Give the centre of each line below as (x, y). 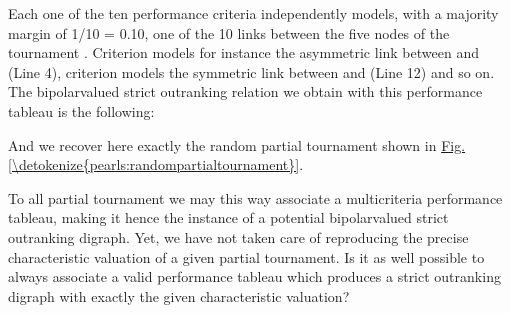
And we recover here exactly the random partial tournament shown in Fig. (237, 144)
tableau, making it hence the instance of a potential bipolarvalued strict (228, 217)
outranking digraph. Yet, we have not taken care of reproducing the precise (238, 236)
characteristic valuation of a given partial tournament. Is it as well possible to (246, 256)
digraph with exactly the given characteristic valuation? (179, 295)
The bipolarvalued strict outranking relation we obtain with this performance (245, 91)
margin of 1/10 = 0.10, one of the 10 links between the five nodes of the (229, 32)
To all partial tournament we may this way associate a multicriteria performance (255, 197)
